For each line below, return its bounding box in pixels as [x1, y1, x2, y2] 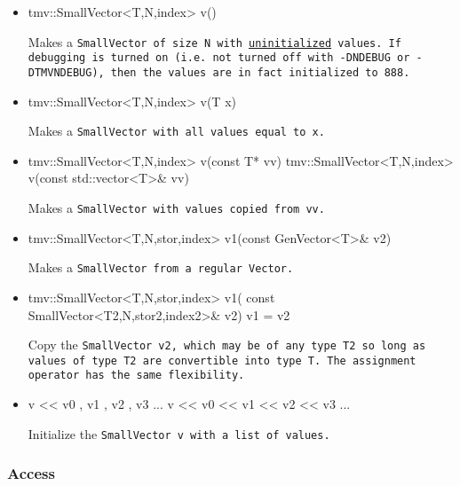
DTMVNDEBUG [28, 66, 92, 79]
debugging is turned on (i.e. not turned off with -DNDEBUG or [28, 51, 410, 65]
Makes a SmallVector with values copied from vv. [28, 199, 325, 216]
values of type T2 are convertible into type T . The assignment [28, 354, 416, 367]
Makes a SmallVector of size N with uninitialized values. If [28, 32, 401, 51]
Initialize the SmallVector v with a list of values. [28, 424, 330, 443]
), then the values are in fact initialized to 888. [91, 66, 410, 79]
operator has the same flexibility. [28, 369, 245, 382]
